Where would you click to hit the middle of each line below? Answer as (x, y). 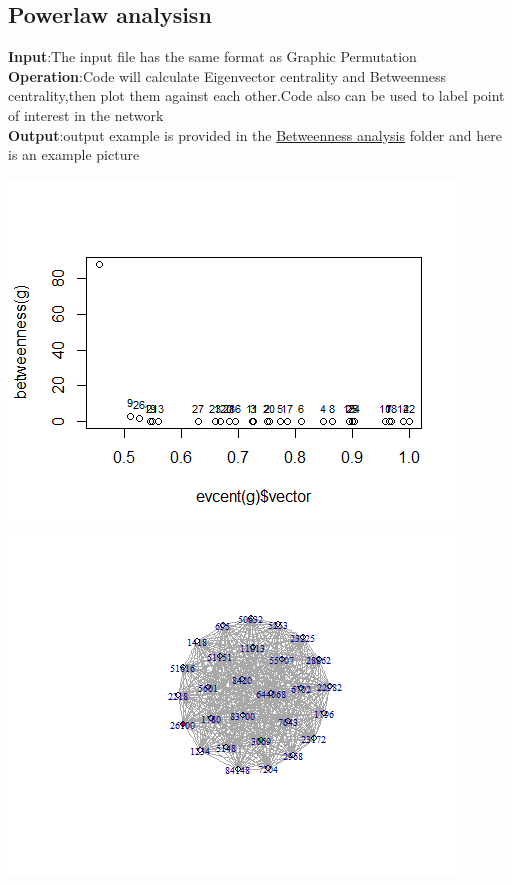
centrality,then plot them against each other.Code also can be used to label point (256, 95)
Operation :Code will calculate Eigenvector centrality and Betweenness (227, 75)
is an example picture (74, 154)
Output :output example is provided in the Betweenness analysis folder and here (255, 134)
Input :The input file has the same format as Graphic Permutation (212, 56)
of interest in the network (86, 114)
